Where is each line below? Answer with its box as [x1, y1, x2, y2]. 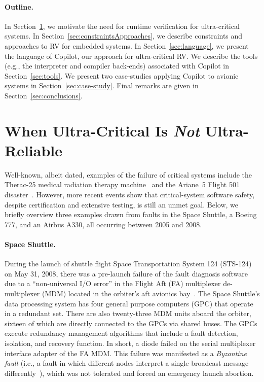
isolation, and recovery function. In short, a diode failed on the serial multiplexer [5, 337, 256, 348]
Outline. [5, 1, 34, 12]
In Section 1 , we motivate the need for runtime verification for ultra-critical [5, 20, 240, 31]
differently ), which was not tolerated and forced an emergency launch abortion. [5, 367, 254, 378]
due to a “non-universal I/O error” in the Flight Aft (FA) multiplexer [5, 278, 221, 289]
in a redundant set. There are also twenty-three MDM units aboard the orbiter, [5, 308, 251, 319]
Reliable [5, 140, 63, 160]
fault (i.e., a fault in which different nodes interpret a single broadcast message [5, 358, 249, 368]
